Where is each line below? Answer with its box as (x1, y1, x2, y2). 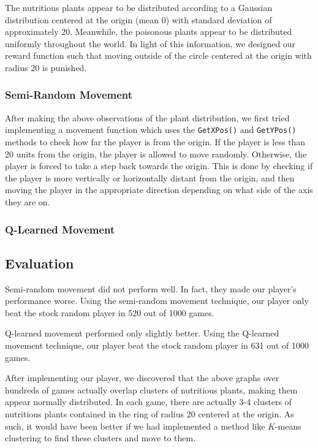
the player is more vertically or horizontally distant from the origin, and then (5, 171, 295, 184)
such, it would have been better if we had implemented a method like (5, 419, 265, 432)
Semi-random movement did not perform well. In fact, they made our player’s (5, 282, 297, 295)
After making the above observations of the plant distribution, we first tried (5, 111, 290, 124)
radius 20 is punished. (5, 61, 87, 74)
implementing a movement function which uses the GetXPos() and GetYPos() (5, 123, 297, 136)
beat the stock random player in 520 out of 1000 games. (5, 306, 214, 319)
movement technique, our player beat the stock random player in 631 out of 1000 (5, 339, 309, 352)
